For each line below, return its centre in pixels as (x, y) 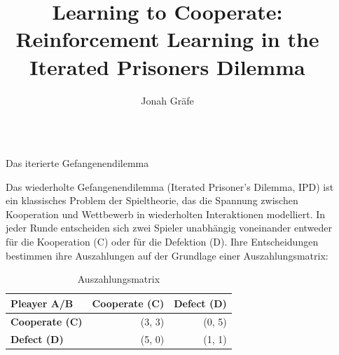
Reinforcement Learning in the (167, 39)
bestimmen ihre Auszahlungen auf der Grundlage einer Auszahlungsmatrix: (167, 255)
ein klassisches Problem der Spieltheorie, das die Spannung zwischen (152, 200)
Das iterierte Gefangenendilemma (77, 163)
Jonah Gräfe (167, 100)
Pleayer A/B (42, 303)
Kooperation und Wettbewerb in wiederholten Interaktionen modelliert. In (166, 214)
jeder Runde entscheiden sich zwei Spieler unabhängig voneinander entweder (169, 228)
